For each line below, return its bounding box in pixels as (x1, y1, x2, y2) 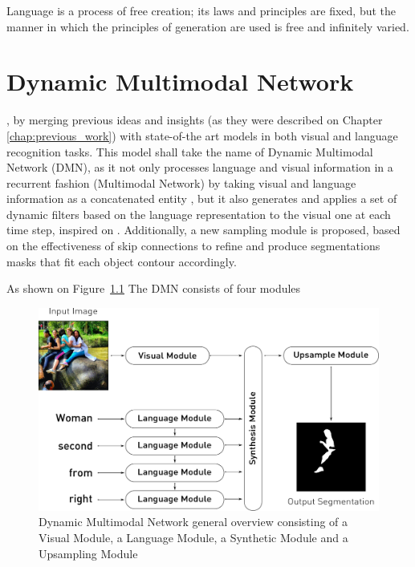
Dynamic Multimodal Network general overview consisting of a (39, 513, 348, 530)
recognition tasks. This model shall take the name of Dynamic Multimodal (6, 143, 373, 160)
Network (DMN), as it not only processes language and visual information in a (6, 159, 393, 176)
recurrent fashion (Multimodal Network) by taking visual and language (6, 174, 356, 191)
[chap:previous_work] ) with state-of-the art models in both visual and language (6, 127, 398, 144)
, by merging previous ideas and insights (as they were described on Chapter (6, 111, 383, 128)
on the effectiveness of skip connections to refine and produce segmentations (6, 237, 380, 254)
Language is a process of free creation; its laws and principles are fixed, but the (6, 2, 397, 18)
